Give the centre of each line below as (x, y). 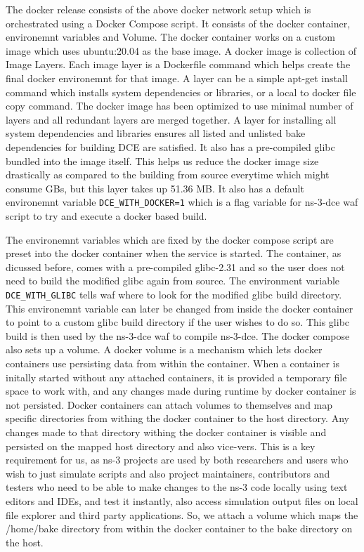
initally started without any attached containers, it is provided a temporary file (176, 377)
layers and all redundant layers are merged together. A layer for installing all (171, 119)
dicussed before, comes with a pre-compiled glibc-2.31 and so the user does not (175, 267)
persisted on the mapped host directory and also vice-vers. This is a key (161, 446)
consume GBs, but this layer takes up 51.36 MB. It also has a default (155, 188)
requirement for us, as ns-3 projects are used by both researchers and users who (177, 460)
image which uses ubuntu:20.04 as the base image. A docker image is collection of (181, 50)
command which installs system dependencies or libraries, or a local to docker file (181, 92)
